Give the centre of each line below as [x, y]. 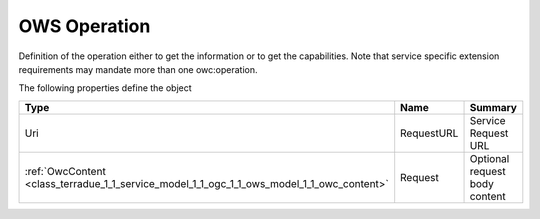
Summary [493, 107]
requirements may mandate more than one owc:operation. [138, 69]
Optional [489, 158]
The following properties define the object [105, 88]
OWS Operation [84, 26]
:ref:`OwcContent [65, 171]
